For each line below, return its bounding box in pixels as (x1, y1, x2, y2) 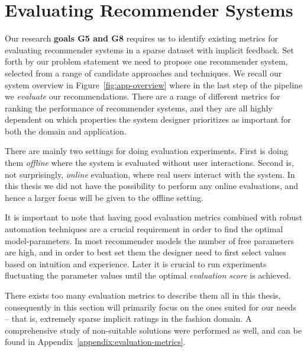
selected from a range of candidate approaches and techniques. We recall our (5, 66, 282, 79)
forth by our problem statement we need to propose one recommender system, (5, 55, 288, 68)
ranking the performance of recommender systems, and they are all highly (5, 101, 273, 114)
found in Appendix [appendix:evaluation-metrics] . (5, 335, 186, 348)
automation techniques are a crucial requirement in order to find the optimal (5, 223, 283, 235)
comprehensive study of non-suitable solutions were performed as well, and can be (5, 324, 302, 336)
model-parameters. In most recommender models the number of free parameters (5, 234, 295, 247)
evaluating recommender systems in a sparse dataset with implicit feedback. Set (5, 43, 294, 56)
